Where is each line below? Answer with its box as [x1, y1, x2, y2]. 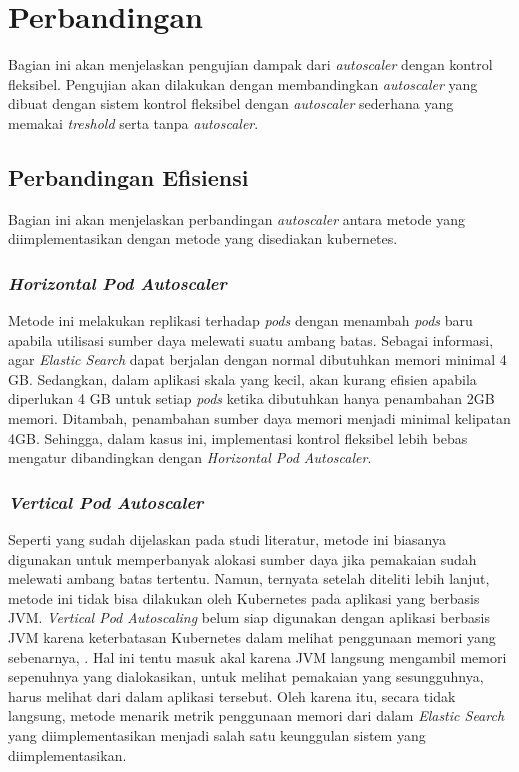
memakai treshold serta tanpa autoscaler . [8, 112, 259, 133]
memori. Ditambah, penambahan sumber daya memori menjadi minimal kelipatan [8, 408, 511, 429]
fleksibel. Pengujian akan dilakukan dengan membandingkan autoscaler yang [8, 73, 478, 94]
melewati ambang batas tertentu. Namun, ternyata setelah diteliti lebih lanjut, [8, 568, 490, 589]
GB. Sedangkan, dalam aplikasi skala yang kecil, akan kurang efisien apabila [8, 368, 477, 389]
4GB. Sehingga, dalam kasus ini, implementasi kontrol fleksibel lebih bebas [8, 427, 468, 448]
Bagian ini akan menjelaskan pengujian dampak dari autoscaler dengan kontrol [8, 54, 493, 75]
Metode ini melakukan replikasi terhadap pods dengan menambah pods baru [8, 310, 473, 331]
